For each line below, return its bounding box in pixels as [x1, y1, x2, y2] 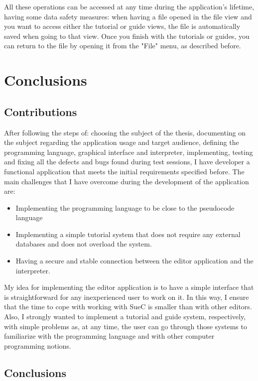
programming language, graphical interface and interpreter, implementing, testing [4, 146, 253, 157]
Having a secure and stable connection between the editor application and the [15, 255, 254, 266]
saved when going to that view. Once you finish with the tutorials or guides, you [4, 30, 250, 41]
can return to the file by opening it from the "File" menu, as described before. [4, 40, 241, 51]
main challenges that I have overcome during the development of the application [4, 176, 249, 186]
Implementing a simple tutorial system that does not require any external [15, 229, 241, 239]
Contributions [4, 104, 77, 119]
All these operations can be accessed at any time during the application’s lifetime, [4, 1, 255, 11]
